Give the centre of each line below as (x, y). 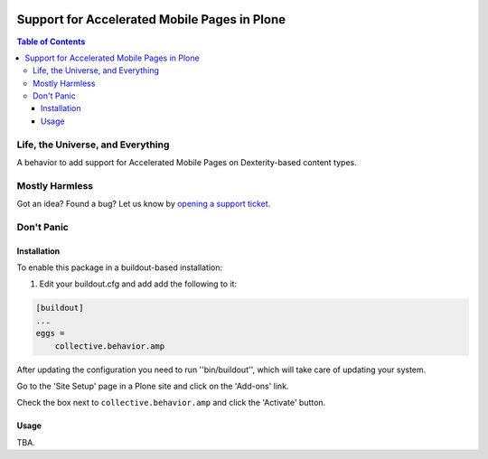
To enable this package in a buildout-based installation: (120, 267)
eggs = (50, 333)
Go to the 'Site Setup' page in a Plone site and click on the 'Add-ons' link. (153, 386)
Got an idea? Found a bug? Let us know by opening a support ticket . (144, 204)
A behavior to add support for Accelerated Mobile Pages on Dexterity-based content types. (187, 162)
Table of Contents (51, 42)
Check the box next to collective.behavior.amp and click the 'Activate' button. (171, 403)
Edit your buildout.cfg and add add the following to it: (138, 284)
